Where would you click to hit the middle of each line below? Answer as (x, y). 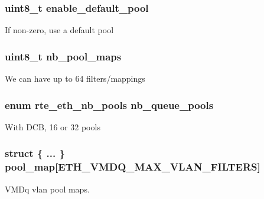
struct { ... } (35, 153)
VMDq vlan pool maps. (47, 189)
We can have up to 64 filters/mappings (75, 78)
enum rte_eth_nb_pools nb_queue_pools (109, 105)
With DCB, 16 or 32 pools (53, 126)
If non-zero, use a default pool (59, 30)
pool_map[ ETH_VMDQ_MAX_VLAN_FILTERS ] (133, 167)
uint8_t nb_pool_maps (63, 56)
